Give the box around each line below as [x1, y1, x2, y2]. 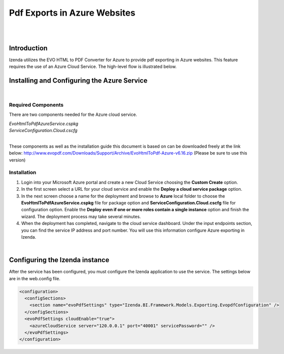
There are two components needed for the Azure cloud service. [9, 111, 138, 117]
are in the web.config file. [9, 275, 61, 281]
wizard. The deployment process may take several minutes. [21, 213, 141, 220]
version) [9, 157, 26, 163]
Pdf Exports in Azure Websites [9, 7, 136, 18]
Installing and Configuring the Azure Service [9, 76, 148, 85]
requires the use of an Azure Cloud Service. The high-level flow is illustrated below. [9, 64, 177, 69]
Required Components [9, 101, 63, 108]
